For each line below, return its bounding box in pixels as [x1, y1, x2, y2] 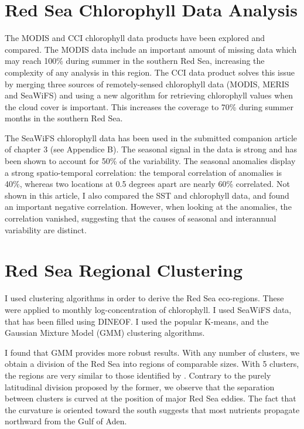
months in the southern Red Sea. [5, 112, 123, 124]
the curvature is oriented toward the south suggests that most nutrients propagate [5, 403, 300, 416]
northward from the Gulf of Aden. [5, 415, 127, 427]
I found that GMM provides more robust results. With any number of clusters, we [5, 346, 300, 358]
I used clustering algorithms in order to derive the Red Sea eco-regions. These [5, 292, 284, 304]
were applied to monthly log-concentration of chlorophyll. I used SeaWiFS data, [5, 303, 292, 315]
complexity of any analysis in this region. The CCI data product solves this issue [5, 66, 295, 78]
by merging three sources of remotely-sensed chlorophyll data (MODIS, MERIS [5, 77, 289, 90]
